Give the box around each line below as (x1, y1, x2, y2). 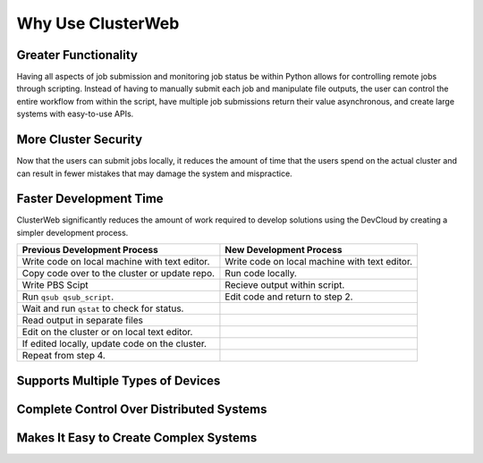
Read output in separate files (21, 314, 143, 326)
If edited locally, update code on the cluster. (21, 338, 208, 350)
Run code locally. (225, 267, 297, 280)
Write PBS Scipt (21, 279, 89, 291)
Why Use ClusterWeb (16, 13, 180, 33)
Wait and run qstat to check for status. (21, 302, 184, 315)
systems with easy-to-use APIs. (16, 108, 134, 120)
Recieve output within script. (225, 279, 345, 291)
